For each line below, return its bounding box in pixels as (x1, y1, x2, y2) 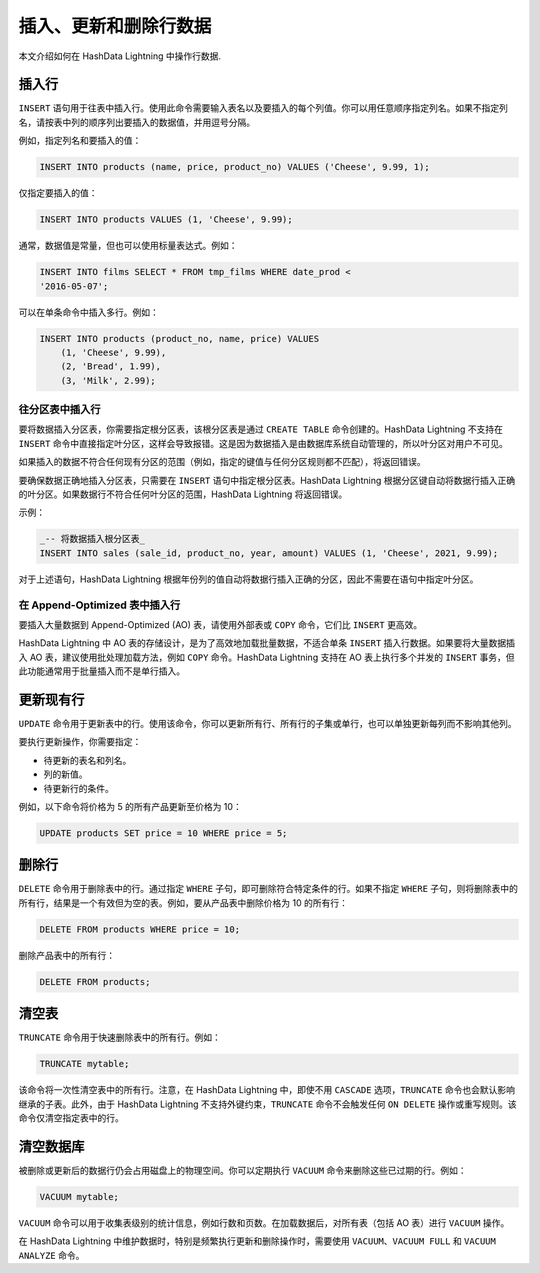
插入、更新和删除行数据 (18, 15, 212, 37)
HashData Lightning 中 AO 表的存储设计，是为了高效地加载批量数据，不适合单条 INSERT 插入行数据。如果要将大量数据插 (18, 637, 515, 649)
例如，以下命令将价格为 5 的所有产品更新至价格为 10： (18, 800, 242, 812)
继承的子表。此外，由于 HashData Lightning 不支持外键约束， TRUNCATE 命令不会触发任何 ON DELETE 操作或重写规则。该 (18, 1098, 517, 1110)
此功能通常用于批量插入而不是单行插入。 (18, 665, 185, 677)
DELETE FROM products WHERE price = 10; (39, 923, 240, 935)
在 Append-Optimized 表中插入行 (18, 598, 181, 612)
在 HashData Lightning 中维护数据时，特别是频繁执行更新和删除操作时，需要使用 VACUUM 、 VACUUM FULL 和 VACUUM (18, 1235, 497, 1247)
